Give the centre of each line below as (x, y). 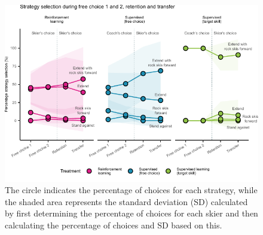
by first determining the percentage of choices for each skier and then (131, 213)
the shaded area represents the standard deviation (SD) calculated (126, 201)
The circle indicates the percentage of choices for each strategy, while (131, 190)
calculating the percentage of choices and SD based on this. (114, 225)
